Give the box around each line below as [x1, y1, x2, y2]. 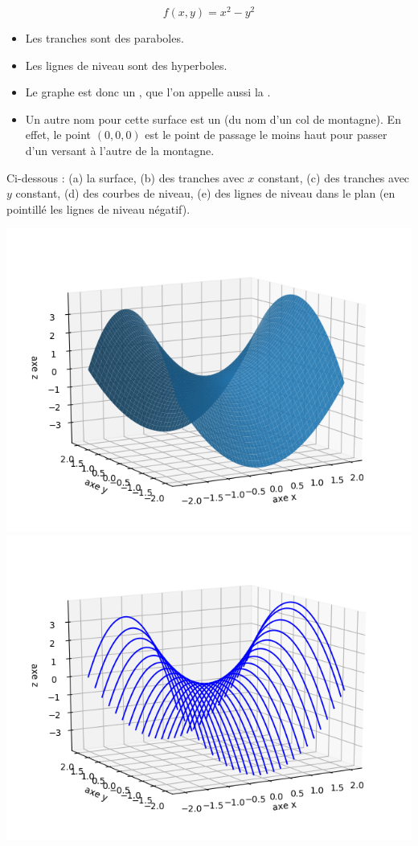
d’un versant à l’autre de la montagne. [25, 142, 215, 159]
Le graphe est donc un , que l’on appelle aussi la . [25, 84, 271, 100]
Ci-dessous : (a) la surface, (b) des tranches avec [6, 169, 244, 186]
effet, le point [25, 126, 92, 143]
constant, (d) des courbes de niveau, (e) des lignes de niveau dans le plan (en [15, 185, 395, 202]
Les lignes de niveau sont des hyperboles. [25, 56, 227, 73]
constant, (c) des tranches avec [258, 169, 410, 186]
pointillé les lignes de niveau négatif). [6, 200, 191, 217]
